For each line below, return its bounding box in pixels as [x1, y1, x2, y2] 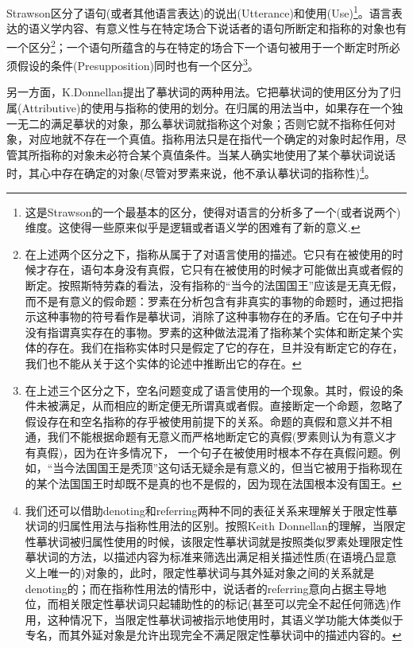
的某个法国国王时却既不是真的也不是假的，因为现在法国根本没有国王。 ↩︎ [25, 475, 402, 492]
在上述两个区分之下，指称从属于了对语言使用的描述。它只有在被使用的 [25, 245, 392, 262]
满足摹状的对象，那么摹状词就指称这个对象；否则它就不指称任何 [50, 115, 384, 131]
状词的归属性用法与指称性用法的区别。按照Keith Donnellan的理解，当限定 [25, 517, 406, 534]
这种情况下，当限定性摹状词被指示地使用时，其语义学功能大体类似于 [47, 611, 403, 627]
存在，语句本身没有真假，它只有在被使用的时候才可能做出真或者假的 [47, 261, 403, 278]
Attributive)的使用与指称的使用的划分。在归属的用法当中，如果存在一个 [21, 99, 392, 115]
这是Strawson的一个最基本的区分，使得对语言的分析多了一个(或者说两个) [25, 203, 401, 220]
